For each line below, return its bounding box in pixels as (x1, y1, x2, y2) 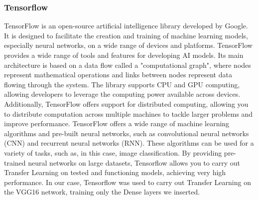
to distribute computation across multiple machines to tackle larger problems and (4, 108, 253, 119)
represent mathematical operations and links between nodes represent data (4, 69, 232, 80)
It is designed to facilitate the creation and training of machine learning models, (4, 30, 248, 40)
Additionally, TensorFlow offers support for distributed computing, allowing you (4, 98, 249, 109)
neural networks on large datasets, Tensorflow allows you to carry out (28, 157, 240, 168)
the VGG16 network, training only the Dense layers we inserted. (4, 187, 200, 197)
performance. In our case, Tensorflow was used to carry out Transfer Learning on (4, 177, 251, 187)
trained (4, 157, 26, 168)
